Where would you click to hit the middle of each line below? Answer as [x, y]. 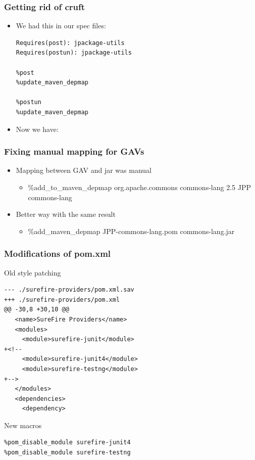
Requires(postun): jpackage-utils [74, 53]
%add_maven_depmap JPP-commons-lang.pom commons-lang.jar [131, 231]
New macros [23, 425]
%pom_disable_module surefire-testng [67, 453]
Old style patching [33, 272]
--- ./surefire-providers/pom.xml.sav [69, 290]
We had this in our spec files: [61, 26]
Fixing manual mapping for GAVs [74, 151]
